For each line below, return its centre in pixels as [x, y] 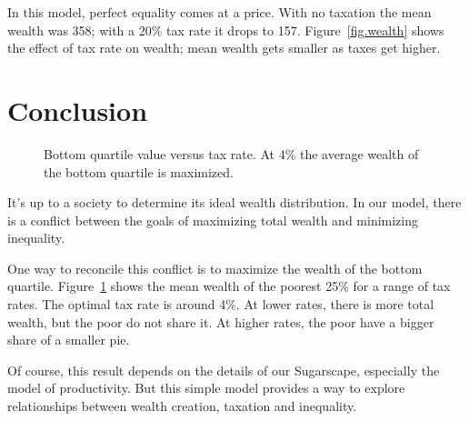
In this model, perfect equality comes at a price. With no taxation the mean [220, 12]
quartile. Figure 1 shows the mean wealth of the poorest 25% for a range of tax [229, 286]
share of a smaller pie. [69, 340]
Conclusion [78, 110]
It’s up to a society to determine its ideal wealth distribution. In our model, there [234, 202]
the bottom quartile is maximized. [139, 171]
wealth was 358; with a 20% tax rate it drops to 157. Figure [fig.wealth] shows [226, 30]
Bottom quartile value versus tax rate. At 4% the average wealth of [231, 153]
